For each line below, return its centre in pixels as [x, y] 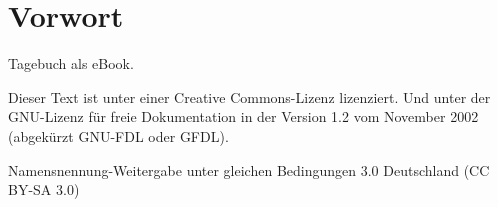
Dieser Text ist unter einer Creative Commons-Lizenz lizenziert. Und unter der [249, 96]
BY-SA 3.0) [44, 189]
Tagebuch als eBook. [71, 63]
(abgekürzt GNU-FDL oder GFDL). [118, 135]
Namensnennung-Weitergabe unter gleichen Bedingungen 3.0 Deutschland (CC [249, 169]
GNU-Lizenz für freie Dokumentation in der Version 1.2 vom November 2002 [243, 116]
